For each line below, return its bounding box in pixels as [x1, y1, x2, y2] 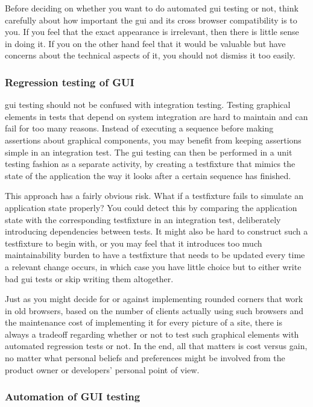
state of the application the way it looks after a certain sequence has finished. [5, 169, 291, 181]
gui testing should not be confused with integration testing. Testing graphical [5, 98, 291, 111]
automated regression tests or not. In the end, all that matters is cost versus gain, [5, 339, 308, 352]
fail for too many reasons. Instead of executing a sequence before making [5, 122, 274, 134]
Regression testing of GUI [5, 74, 134, 89]
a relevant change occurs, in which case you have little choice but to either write [5, 260, 302, 273]
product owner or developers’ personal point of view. [5, 363, 200, 376]
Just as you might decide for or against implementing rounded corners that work [5, 292, 303, 305]
